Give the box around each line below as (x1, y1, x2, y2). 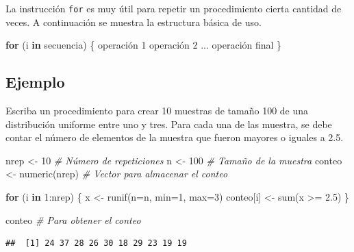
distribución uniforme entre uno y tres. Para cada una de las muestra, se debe (5, 116, 332, 131)
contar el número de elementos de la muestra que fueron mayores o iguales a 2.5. (5, 130, 344, 144)
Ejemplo (5, 71, 65, 92)
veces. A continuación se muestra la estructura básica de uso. (5, 14, 262, 29)
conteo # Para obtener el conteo (5, 212, 141, 227)
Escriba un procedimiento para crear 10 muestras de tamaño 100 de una (5, 103, 309, 118)
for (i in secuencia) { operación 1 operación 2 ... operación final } (5, 38, 282, 52)
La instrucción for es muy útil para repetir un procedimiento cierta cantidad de (5, 1, 342, 15)
